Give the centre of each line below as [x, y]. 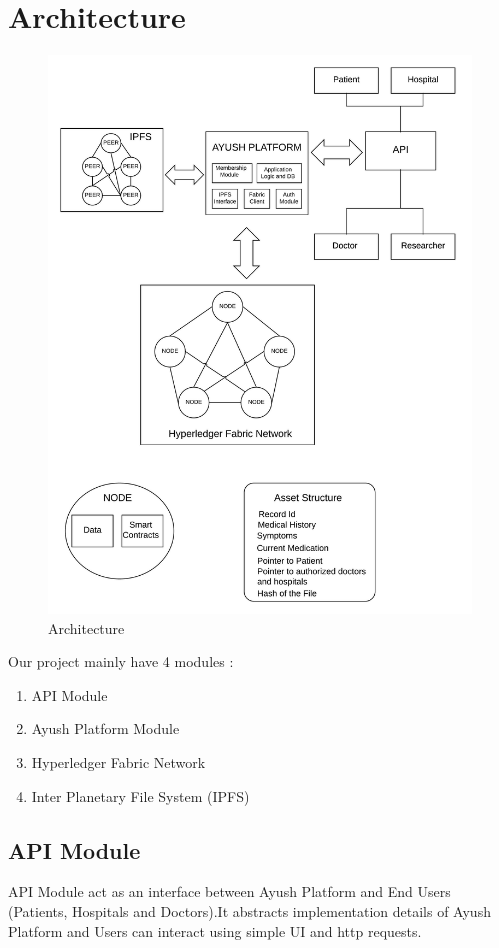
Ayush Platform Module [105, 728]
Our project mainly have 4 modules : [121, 661]
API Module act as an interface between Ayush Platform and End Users [229, 891]
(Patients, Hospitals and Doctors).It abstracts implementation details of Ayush [249, 911]
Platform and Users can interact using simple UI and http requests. [215, 930]
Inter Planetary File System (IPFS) [140, 795]
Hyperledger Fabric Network [118, 762]
